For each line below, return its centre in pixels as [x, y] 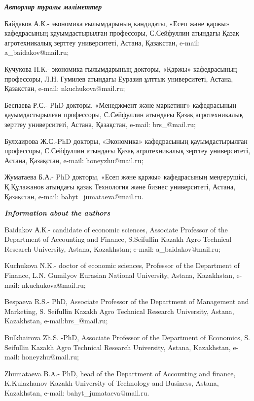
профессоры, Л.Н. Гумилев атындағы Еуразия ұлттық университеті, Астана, [119, 78]
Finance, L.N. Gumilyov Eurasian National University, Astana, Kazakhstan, [119, 275]
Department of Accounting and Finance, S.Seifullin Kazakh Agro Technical [118, 239]
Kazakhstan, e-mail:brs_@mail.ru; [56, 321]
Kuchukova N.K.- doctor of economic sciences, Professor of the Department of [122, 265]
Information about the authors [57, 213]
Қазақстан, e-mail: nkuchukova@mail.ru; [65, 88]
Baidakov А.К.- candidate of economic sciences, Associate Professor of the [116, 229]
